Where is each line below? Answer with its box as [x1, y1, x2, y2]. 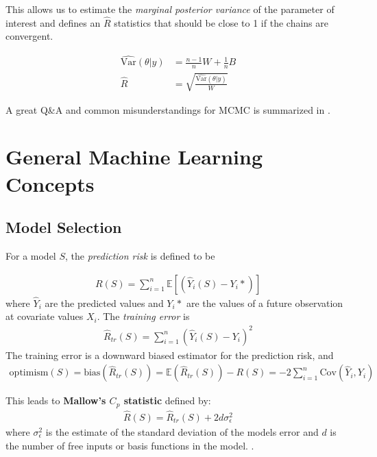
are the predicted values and [45, 295, 164, 310]
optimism [9, 368, 49, 378]
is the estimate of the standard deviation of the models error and [45, 424, 319, 439]
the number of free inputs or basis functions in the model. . [5, 438, 254, 452]
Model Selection [5, 217, 122, 238]
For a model [5, 249, 56, 263]
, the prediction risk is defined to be [65, 249, 215, 263]
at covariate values [5, 309, 84, 323]
